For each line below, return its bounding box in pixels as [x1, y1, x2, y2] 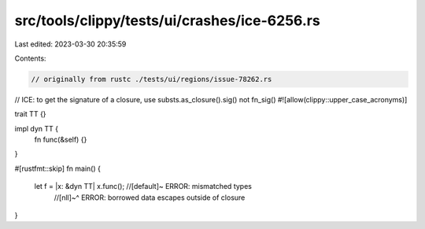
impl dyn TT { [14, 124, 59, 133]
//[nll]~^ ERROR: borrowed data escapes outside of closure [54, 193, 246, 202]
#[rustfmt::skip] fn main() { [14, 164, 102, 173]
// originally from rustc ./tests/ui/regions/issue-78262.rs [31, 75, 272, 83]
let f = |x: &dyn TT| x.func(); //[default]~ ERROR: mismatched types [34, 182, 252, 191]
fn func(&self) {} [34, 135, 87, 145]
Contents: [14, 54, 46, 63]
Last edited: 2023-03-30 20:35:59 [14, 39, 127, 49]
